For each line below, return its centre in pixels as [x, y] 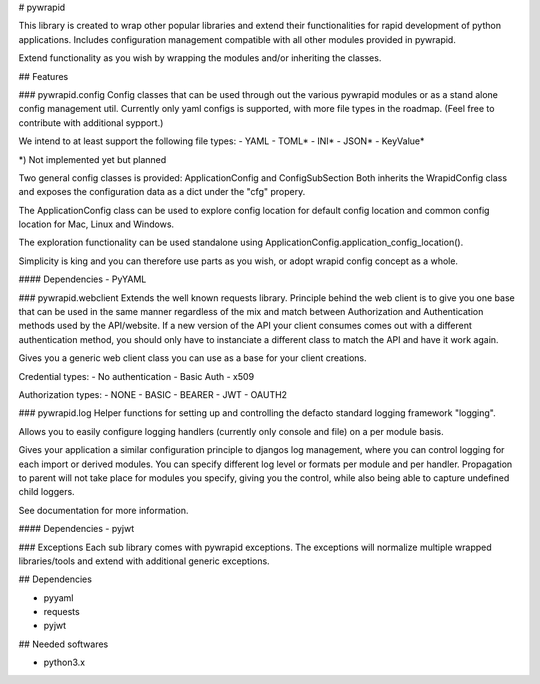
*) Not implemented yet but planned [92, 159]
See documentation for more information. [103, 510]
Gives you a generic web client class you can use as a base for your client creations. [192, 358]
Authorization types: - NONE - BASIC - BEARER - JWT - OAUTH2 [153, 394]
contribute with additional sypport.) [91, 122]
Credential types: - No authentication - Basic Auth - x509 [136, 376]
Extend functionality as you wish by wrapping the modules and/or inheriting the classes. [200, 58]
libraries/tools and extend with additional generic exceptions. [144, 561]
